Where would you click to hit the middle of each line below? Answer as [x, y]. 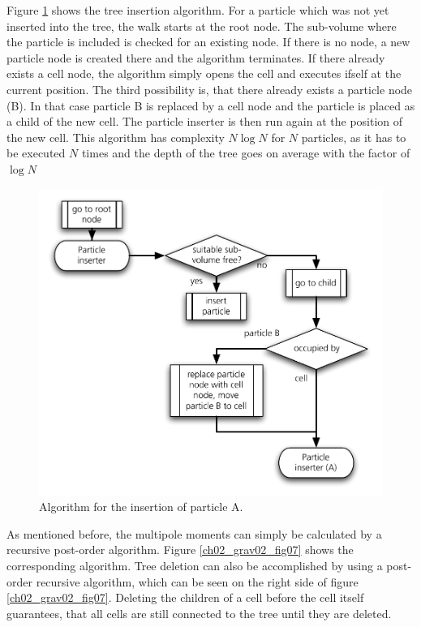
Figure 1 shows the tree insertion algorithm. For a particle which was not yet [198, 10]
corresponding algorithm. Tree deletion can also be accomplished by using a [195, 565]
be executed [36, 153]
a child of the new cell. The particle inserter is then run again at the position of [205, 121]
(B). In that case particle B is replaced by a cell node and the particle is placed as [211, 105]
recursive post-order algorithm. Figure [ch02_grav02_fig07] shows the [180, 550]
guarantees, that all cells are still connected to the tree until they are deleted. [199, 613]
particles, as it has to [354, 137]
